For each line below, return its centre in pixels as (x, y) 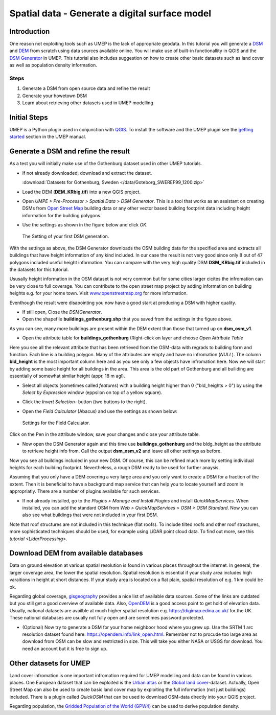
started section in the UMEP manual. (48, 137)
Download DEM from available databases (76, 553)
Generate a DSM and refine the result (70, 152)
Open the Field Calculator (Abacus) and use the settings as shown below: (100, 411)
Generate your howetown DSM (54, 96)
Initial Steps (29, 117)
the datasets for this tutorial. (39, 270)
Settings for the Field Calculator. (56, 423)
